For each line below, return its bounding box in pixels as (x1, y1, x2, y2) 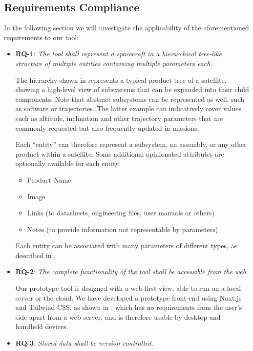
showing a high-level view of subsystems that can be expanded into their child (15, 84, 249, 94)
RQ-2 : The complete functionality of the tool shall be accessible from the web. (15, 266, 248, 277)
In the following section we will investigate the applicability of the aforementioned (4, 23, 249, 33)
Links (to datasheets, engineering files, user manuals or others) (27, 208, 215, 218)
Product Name (27, 174, 71, 185)
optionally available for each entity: (15, 158, 121, 168)
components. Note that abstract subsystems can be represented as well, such (15, 94, 244, 104)
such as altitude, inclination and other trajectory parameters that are (15, 113, 223, 123)
